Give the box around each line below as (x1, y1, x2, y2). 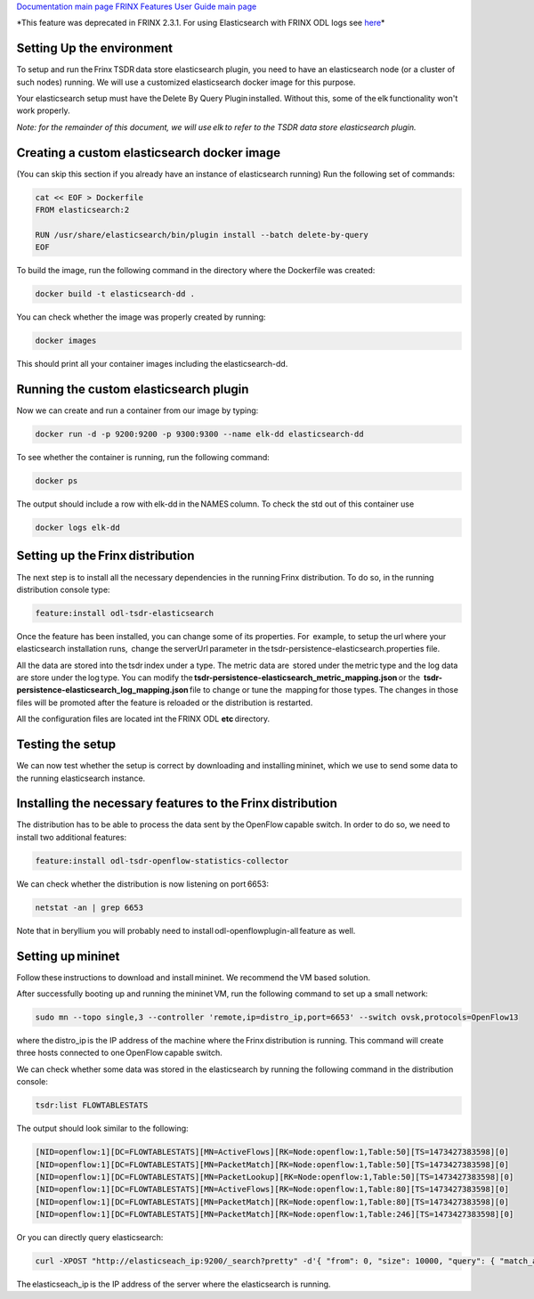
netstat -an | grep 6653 (35, 902, 144, 913)
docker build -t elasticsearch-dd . (35, 289, 196, 299)
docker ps (35, 476, 78, 486)
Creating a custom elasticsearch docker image (16, 145, 281, 160)
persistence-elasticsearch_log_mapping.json (16, 685, 189, 695)
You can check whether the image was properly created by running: (16, 312, 266, 322)
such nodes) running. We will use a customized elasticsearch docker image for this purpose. (16, 77, 356, 87)
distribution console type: (16, 584, 110, 595)
